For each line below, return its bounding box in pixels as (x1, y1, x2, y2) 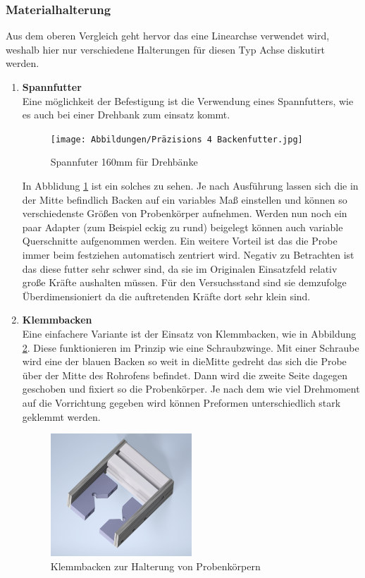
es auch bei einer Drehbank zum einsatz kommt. (22, 107, 230, 122)
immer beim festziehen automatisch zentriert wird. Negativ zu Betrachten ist (22, 247, 354, 262)
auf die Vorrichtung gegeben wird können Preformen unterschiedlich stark (22, 395, 341, 410)
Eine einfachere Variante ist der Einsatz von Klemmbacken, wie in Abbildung (22, 326, 357, 340)
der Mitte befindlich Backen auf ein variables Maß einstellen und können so (22, 192, 347, 207)
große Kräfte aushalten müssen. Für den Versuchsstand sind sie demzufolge (22, 275, 347, 290)
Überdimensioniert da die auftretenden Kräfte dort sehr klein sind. (22, 288, 311, 303)
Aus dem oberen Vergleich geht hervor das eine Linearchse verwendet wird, (6, 28, 330, 43)
